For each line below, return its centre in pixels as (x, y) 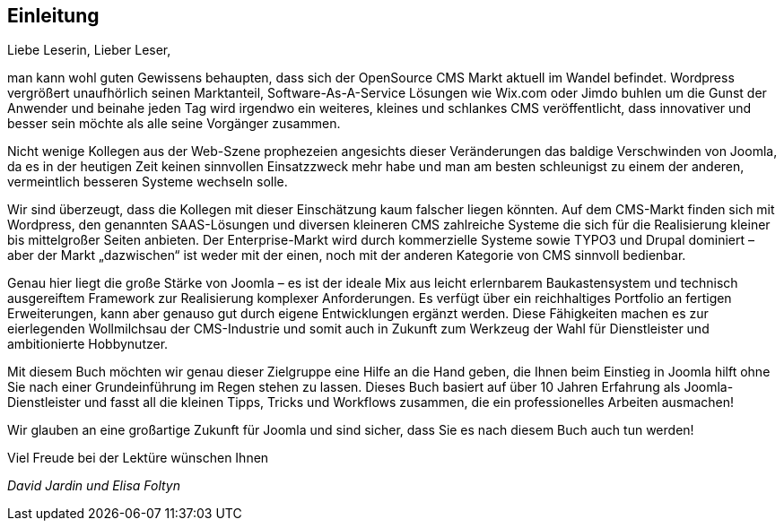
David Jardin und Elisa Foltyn (94, 486)
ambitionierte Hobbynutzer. (88, 344)
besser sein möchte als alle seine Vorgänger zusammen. (174, 124)
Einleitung (53, 16)
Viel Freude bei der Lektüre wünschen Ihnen (138, 458)
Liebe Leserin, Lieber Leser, (89, 50)
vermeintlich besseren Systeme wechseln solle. (148, 182)
